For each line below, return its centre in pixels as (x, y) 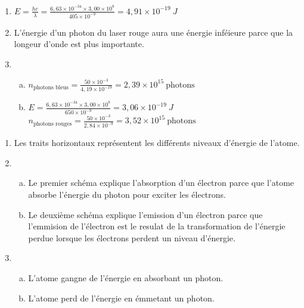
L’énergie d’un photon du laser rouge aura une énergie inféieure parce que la (153, 32)
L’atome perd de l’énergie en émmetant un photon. (121, 298)
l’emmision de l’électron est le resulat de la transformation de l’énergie (157, 226)
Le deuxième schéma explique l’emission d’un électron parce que (145, 214)
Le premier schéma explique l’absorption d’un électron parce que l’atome (161, 183)
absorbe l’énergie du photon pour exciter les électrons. (127, 194)
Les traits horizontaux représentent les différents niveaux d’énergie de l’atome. (157, 143)
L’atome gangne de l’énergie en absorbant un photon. (126, 277)
